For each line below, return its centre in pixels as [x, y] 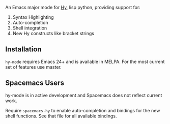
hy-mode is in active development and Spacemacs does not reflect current [84, 95]
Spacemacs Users [35, 83]
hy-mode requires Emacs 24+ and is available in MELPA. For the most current [85, 61]
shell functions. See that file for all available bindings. [61, 116]
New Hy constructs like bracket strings [53, 33]
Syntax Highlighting [33, 17]
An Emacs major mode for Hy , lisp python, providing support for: [73, 7]
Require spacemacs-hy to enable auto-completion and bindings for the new [83, 110]
